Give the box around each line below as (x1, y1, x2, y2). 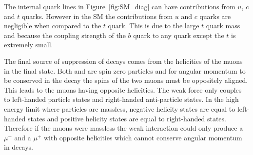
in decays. (4, 142, 33, 152)
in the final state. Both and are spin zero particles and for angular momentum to (4, 65, 246, 76)
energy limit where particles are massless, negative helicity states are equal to (4, 103, 235, 114)
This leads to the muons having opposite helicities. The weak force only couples (4, 84, 242, 95)
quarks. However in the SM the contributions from (21, 11, 173, 21)
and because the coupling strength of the (4, 30, 126, 40)
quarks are (199, 11, 231, 21)
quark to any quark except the (133, 30, 224, 40)
